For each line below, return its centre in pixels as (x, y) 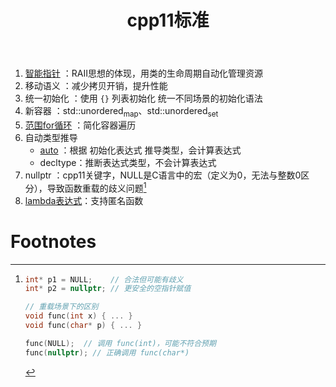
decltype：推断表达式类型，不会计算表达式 (128, 162)
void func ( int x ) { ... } (78, 316)
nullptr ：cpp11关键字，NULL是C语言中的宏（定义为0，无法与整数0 (163, 175)
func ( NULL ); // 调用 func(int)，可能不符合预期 (120, 343)
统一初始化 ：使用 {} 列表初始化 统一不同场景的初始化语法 (143, 98)
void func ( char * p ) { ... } (83, 326)
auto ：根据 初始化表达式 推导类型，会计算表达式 (140, 150)
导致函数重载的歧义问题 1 (96, 187)
